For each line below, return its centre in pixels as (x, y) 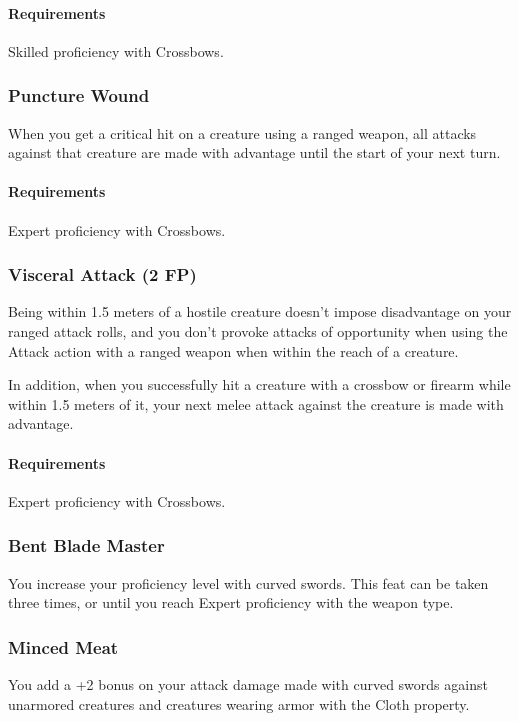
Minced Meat (63, 646)
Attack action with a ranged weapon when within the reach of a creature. (233, 350)
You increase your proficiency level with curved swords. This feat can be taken (248, 582)
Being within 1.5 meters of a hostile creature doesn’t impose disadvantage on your (260, 311)
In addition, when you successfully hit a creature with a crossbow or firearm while (259, 384)
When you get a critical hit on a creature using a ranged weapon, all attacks (242, 132)
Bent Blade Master (86, 545)
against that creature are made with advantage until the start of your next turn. (254, 152)
